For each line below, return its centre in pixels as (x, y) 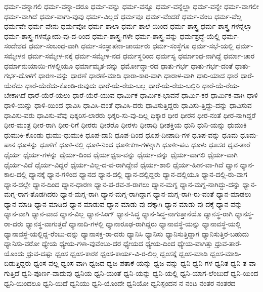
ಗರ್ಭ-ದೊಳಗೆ (20, 75)
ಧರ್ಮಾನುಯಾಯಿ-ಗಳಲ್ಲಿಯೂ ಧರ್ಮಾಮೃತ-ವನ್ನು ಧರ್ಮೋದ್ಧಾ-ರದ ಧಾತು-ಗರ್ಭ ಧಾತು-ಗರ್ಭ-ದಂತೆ (119, 65)
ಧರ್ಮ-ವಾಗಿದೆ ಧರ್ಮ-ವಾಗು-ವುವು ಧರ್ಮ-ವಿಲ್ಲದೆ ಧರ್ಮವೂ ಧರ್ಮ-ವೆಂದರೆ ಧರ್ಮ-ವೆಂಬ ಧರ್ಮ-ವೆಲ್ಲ (123, 16)
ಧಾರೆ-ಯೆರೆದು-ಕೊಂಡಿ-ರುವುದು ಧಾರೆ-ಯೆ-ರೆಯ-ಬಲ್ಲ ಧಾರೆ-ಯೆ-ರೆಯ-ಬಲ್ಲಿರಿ (113, 85)
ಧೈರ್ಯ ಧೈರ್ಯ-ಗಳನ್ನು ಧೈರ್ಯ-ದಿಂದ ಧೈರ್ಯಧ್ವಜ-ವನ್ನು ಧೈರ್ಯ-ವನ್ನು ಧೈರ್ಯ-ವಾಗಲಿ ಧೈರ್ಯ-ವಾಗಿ (121, 154)
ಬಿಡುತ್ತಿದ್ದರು (18, 263)
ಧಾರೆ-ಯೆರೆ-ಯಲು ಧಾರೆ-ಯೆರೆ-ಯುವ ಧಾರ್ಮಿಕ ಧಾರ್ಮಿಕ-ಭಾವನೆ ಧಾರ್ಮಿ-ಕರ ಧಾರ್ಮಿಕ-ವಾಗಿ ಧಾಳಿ (143, 95)
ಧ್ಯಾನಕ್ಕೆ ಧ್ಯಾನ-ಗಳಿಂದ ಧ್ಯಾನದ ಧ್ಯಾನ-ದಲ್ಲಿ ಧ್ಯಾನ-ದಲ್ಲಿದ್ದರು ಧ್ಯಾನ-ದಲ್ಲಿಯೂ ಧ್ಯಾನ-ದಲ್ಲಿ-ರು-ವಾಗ (138, 174)
